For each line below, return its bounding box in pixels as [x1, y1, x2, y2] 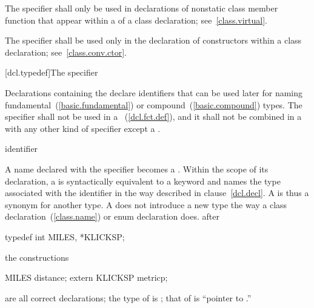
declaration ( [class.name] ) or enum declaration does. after [5, 210, 219, 223]
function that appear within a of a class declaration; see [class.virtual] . [5, 13, 267, 26]
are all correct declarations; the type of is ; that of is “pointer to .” [5, 291, 252, 304]
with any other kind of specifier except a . [5, 122, 161, 134]
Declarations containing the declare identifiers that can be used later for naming [5, 86, 303, 99]
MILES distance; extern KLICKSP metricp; [5, 271, 168, 284]
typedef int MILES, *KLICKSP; [5, 230, 125, 243]
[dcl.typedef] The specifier [5, 66, 98, 79]
